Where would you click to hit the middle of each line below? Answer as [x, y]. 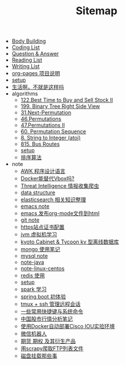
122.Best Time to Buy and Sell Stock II [67, 100]
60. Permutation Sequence [53, 132]
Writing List [25, 66]
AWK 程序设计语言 [43, 171]
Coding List [26, 47]
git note [30, 220]
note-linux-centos [43, 268]
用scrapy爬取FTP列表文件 [52, 348]
